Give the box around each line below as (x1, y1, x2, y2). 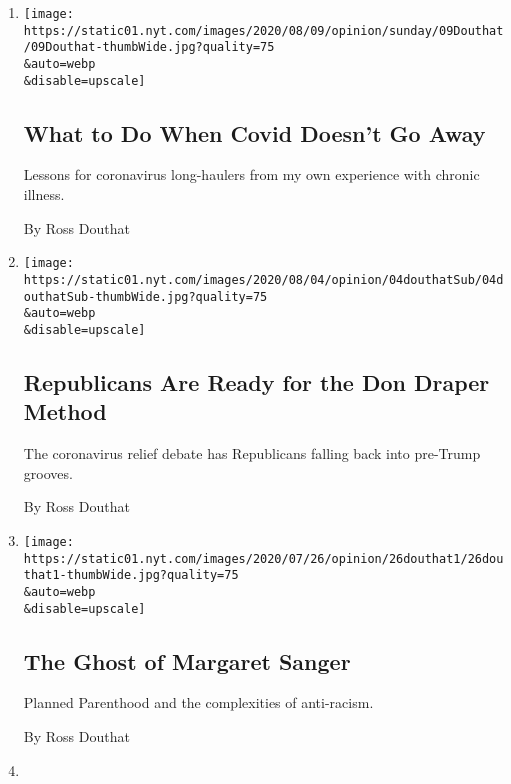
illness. (23, 184, 65, 205)
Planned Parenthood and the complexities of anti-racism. (23, 692, 374, 713)
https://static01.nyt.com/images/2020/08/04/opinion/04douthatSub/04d (23, 272, 504, 287)
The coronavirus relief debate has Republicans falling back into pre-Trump (23, 443, 481, 464)
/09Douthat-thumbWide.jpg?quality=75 (23, 40, 275, 55)
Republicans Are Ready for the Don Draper (23, 366, 490, 397)
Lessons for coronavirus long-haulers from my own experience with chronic (23, 164, 480, 185)
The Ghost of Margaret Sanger (23, 645, 351, 676)
